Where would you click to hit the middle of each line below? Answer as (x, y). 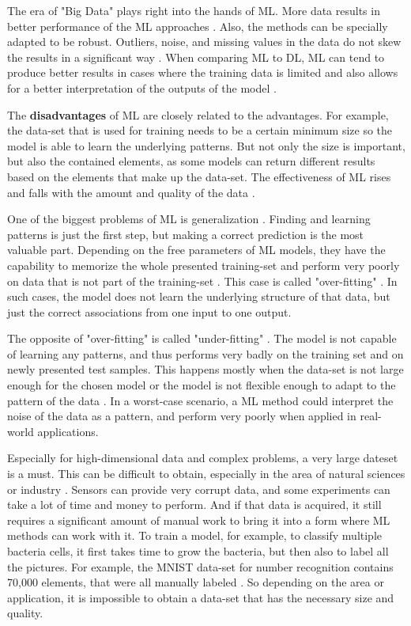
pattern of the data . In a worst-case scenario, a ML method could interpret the (200, 400)
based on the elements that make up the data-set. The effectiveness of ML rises (199, 176)
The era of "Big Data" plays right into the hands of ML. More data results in (194, 10)
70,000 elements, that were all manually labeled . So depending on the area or (196, 582)
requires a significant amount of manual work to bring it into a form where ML (199, 520)
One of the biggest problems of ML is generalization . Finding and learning (189, 219)
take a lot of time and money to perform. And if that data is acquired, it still (194, 505)
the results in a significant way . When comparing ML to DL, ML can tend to (196, 57)
